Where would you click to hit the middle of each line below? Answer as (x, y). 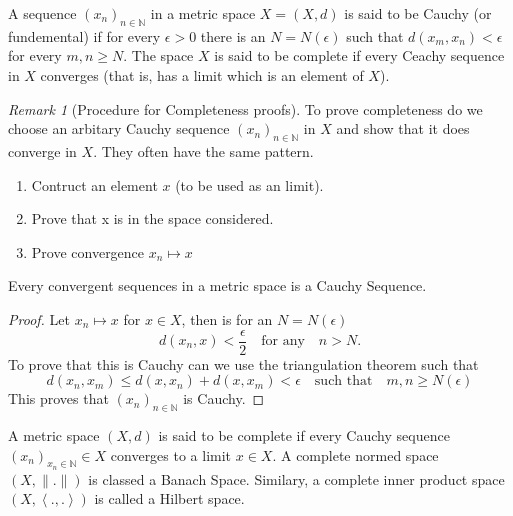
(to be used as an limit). (249, 184)
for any (283, 341)
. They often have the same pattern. (203, 150)
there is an (233, 35)
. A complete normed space (355, 454)
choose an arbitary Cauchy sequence (119, 128)
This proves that (58, 398)
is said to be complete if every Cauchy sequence (304, 434)
